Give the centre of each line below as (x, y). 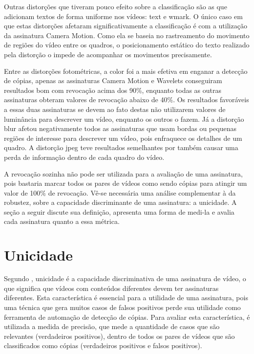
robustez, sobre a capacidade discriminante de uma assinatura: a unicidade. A (120, 202)
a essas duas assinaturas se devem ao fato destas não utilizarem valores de (115, 109)
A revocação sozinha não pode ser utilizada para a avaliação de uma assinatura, (123, 173)
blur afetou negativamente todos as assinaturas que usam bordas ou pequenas (120, 128)
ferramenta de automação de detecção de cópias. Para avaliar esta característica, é (127, 317)
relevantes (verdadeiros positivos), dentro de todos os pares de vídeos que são (119, 336)
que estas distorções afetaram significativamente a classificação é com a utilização (126, 26)
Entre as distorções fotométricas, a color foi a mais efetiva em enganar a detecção (126, 71)
